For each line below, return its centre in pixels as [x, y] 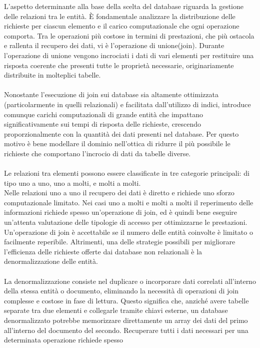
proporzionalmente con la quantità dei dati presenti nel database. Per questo [121, 133]
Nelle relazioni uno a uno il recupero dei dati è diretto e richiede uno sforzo [119, 193]
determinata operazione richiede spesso [63, 340]
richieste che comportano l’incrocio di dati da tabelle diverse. [97, 153]
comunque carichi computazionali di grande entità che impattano [103, 114]
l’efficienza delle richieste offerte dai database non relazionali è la [103, 251]
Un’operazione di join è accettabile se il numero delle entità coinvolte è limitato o [128, 232]
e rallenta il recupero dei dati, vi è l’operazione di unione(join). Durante [114, 45]
